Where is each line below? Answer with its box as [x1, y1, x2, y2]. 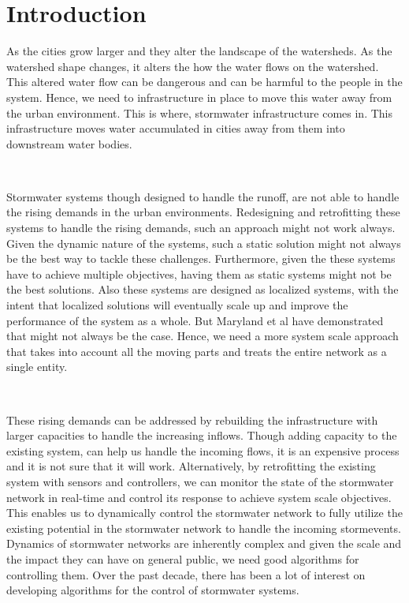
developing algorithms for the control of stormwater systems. [6, 582, 299, 598]
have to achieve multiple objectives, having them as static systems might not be [6, 265, 392, 282]
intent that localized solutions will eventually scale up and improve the [6, 297, 348, 313]
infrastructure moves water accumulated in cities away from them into [6, 120, 345, 137]
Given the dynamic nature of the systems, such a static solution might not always [6, 234, 401, 251]
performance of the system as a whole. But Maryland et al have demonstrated [6, 312, 384, 328]
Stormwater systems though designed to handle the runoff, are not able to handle [6, 188, 400, 204]
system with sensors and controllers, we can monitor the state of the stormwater [6, 473, 394, 489]
